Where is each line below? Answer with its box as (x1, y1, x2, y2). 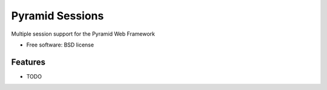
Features (11, 57, 45, 67)
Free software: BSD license (26, 41, 94, 48)
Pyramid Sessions (11, 9, 104, 22)
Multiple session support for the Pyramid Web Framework (11, 30, 156, 37)
